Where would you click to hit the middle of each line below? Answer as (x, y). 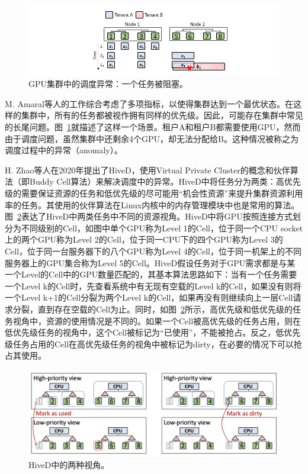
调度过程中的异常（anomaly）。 (64, 150)
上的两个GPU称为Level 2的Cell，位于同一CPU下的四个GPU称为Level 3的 (144, 239)
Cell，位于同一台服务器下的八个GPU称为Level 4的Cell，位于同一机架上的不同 (153, 251)
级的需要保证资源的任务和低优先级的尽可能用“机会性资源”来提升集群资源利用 (154, 193)
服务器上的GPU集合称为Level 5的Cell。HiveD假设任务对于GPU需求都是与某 (150, 262)
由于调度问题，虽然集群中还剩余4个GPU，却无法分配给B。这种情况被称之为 (152, 138)
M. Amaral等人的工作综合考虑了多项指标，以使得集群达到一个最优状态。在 (149, 103)
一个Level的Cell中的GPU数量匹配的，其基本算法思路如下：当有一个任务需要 (151, 274)
